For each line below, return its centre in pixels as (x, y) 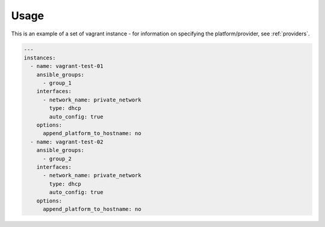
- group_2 (57, 159)
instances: (40, 58)
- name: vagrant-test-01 (67, 66)
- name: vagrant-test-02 (67, 142)
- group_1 (57, 83)
